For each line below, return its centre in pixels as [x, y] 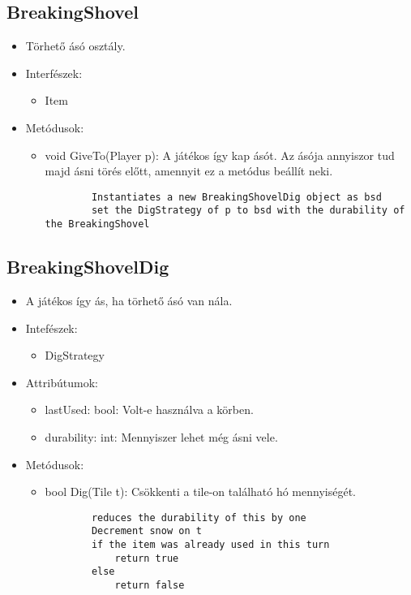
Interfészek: [54, 73]
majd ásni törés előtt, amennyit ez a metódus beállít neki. [189, 171]
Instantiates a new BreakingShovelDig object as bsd [236, 197]
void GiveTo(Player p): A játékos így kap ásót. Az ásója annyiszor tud [220, 155]
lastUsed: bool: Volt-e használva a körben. [149, 410]
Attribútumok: [62, 382]
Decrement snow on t [146, 531]
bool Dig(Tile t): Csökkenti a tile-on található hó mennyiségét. [200, 492]
